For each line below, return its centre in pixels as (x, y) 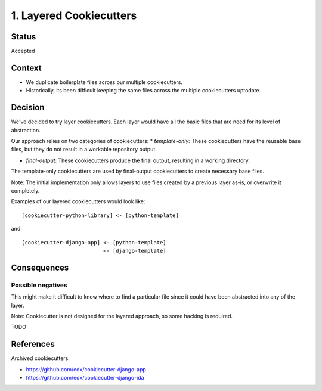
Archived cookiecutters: (40, 358)
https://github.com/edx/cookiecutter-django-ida (85, 377)
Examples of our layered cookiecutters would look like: (78, 201)
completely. (25, 190)
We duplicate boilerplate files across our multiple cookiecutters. (104, 82)
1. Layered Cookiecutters (74, 15)
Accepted (23, 51)
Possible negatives (39, 285)
